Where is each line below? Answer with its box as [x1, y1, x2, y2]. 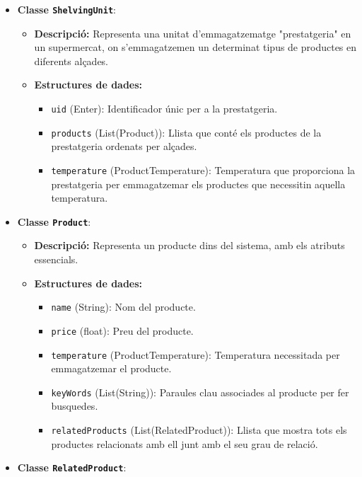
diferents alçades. [34, 53, 109, 68]
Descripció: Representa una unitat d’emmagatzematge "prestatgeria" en [34, 25, 351, 40]
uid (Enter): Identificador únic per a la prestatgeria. [51, 101, 278, 116]
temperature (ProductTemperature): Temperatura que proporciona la [51, 162, 356, 177]
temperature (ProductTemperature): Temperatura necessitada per [51, 347, 340, 362]
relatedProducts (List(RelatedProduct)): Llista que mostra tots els [51, 423, 347, 437]
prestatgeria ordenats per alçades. [51, 139, 197, 154]
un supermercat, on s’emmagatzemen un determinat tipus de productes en [34, 40, 357, 54]
